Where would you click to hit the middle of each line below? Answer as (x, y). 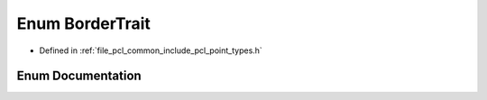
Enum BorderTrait (83, 23)
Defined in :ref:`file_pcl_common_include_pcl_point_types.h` (151, 50)
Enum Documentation (79, 76)
